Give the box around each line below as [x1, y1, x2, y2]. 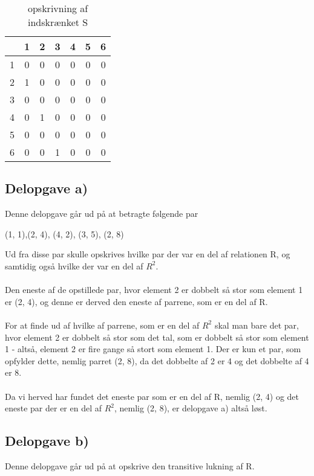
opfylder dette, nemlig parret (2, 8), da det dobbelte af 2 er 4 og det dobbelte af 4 [5, 354, 309, 367]
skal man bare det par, [214, 318, 299, 331]
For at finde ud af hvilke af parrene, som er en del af [5, 318, 200, 331]
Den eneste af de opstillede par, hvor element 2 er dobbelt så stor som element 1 [5, 283, 303, 296]
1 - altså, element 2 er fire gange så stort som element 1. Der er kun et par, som [5, 343, 301, 355]
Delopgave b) [5, 431, 89, 450]
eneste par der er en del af [5, 402, 102, 414]
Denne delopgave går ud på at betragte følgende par [5, 207, 198, 220]
